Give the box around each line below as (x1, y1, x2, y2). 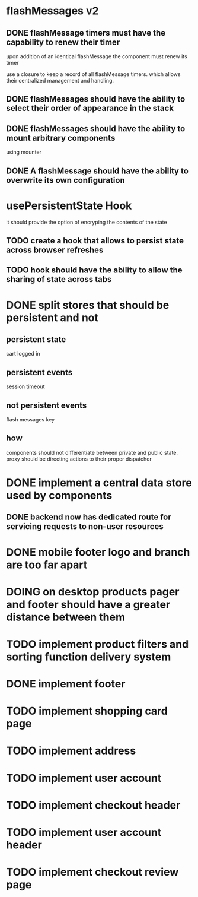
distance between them (6, 610, 126, 624)
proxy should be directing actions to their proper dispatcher (6, 455, 152, 462)
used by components (6, 489, 113, 502)
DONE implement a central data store (6, 476, 193, 489)
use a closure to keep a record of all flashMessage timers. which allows (6, 71, 181, 78)
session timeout (6, 383, 45, 390)
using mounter (6, 148, 41, 156)
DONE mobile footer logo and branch (6, 545, 190, 559)
